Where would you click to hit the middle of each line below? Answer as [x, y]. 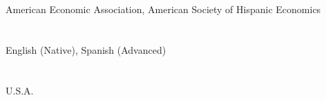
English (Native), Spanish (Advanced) [86, 49]
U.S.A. [20, 90]
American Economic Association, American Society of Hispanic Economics [163, 9]
